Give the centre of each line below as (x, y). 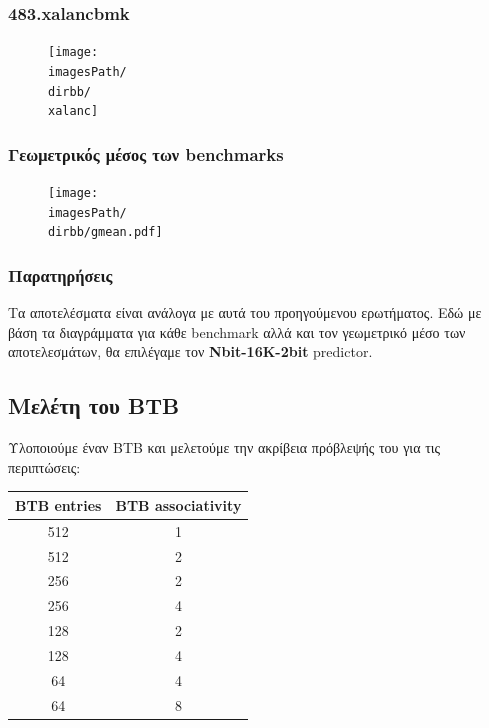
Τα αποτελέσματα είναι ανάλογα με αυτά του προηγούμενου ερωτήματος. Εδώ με (245, 312)
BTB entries (58, 504)
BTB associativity (178, 504)
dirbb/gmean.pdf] (105, 232)
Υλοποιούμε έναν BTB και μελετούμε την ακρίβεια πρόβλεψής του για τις (224, 447)
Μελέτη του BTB (94, 405)
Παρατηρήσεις (60, 274)
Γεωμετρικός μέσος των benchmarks (146, 153)
